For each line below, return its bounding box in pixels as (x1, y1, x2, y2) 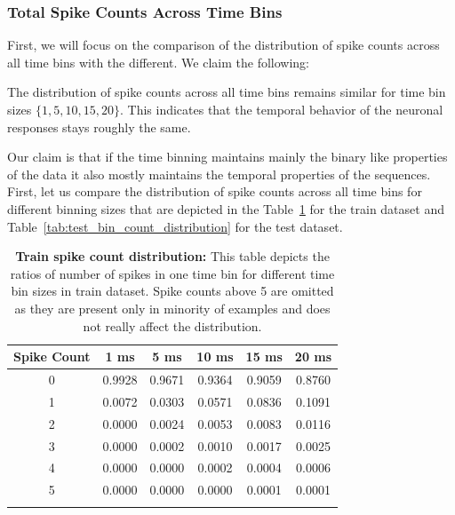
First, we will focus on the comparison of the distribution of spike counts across (7, 36, 440, 54)
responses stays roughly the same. (7, 117, 191, 136)
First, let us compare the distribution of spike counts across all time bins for (7, 182, 422, 201)
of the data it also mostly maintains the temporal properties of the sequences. (7, 164, 431, 183)
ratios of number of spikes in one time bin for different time (10, 264, 335, 282)
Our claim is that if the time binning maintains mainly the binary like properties (7, 147, 448, 166)
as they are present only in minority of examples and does (14, 298, 331, 317)
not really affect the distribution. (83, 316, 262, 335)
